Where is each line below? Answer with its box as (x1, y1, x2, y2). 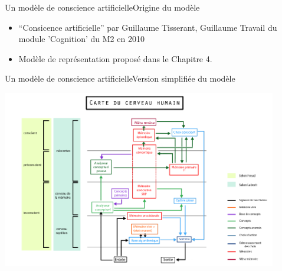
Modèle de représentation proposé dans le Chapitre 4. (18, 52, 212, 64)
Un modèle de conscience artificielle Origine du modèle (5, 1, 200, 13)
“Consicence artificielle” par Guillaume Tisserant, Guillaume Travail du (18, 21, 277, 33)
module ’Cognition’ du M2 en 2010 (18, 33, 145, 45)
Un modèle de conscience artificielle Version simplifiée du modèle (5, 72, 235, 85)
